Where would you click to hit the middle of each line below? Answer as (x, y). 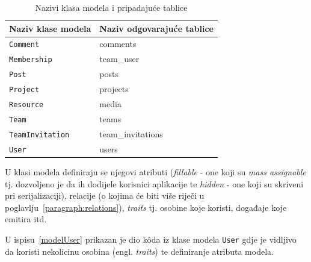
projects (114, 89)
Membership (31, 60)
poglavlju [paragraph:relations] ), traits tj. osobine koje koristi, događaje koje (146, 207)
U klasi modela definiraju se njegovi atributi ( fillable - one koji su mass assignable (155, 171)
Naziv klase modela (50, 28)
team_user (119, 59)
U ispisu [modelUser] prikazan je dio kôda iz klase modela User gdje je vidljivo (151, 239)
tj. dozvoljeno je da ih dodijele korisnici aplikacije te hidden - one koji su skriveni (154, 183)
